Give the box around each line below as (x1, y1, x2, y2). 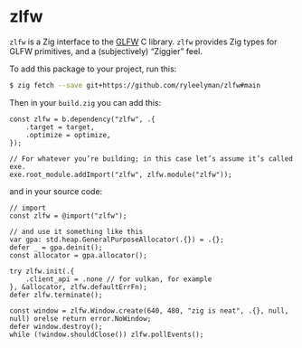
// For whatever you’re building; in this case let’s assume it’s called (9, 154, 294, 164)
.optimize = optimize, (25, 130, 111, 139)
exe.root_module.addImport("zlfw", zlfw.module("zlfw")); (9, 170, 232, 179)
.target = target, (25, 122, 95, 132)
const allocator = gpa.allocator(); (9, 250, 147, 259)
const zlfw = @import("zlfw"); (9, 211, 127, 221)
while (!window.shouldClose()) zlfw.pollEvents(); (9, 330, 204, 339)
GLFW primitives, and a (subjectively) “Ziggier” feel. (9, 45, 203, 56)
